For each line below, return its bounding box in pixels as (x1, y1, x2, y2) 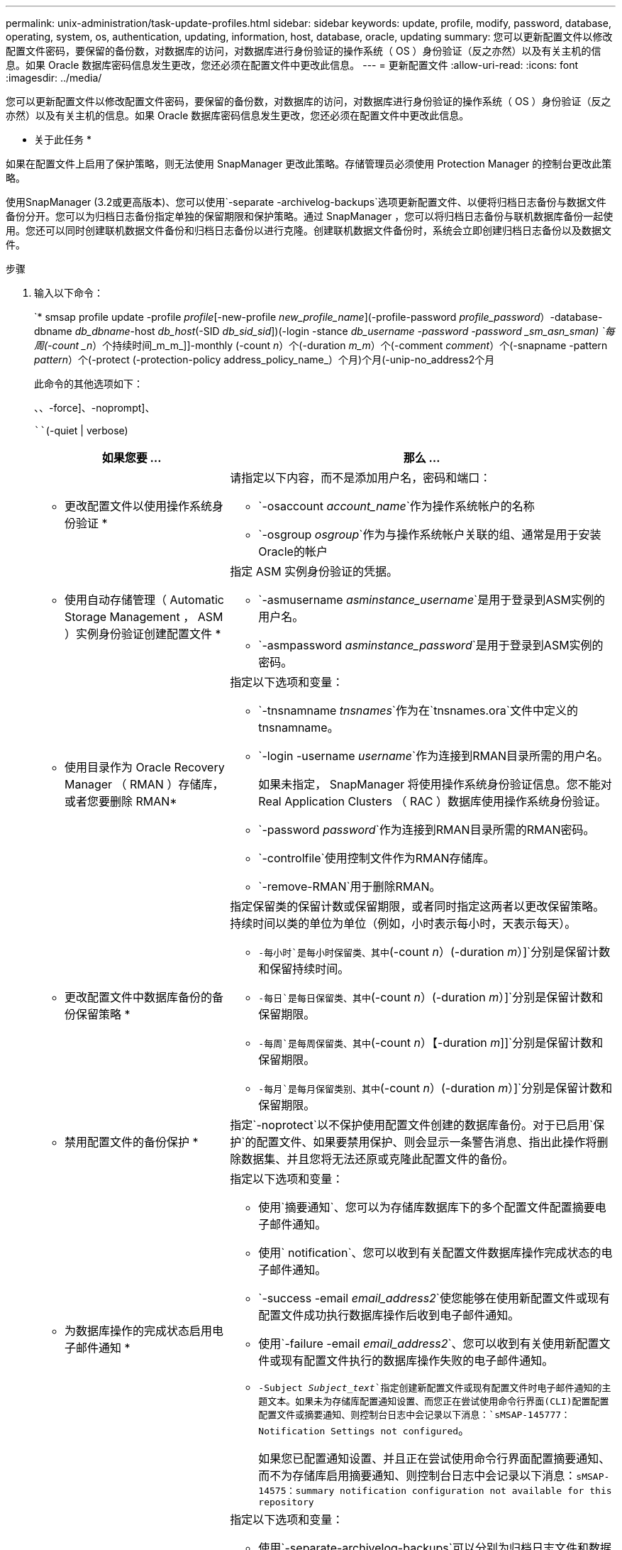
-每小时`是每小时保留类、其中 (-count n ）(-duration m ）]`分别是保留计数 (258, 945, 611, 959)
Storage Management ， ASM (65, 610, 223, 624)
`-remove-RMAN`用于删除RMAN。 (258, 879, 441, 894)
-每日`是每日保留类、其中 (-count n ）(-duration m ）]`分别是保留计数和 (258, 990, 604, 1004)
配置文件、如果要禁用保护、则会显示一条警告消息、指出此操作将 (256, 1135, 597, 1149)
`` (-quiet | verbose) (34, 424, 128, 436)
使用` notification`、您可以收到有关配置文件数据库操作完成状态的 (258, 1246, 601, 1260)
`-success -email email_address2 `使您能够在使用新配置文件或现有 (258, 1291, 611, 1305)
